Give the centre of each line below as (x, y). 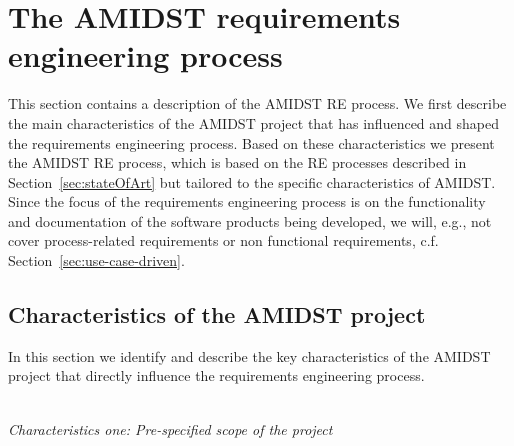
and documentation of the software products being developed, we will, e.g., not (250, 220)
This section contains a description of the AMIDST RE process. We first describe (257, 103)
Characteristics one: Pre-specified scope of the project (170, 428)
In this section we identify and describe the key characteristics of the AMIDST (249, 355)
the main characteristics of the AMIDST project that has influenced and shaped (254, 122)
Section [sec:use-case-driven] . (96, 260)
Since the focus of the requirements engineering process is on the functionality (247, 201)
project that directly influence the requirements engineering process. (216, 375)
